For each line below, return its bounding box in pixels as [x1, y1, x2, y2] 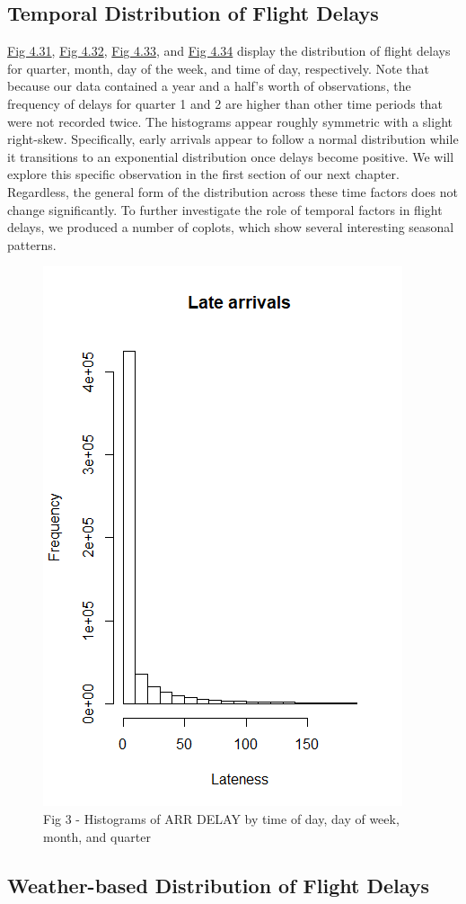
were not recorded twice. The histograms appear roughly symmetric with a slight [7, 112, 453, 130]
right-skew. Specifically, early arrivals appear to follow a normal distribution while [7, 130, 459, 148]
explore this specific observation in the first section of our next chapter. [7, 165, 400, 183]
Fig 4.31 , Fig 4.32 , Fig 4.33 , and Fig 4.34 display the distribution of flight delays [7, 41, 451, 60]
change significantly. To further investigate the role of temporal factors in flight [7, 200, 443, 219]
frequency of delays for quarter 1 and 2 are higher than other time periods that [7, 94, 444, 112]
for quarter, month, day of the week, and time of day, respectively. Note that [7, 58, 430, 77]
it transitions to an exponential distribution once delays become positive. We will [7, 147, 454, 166]
